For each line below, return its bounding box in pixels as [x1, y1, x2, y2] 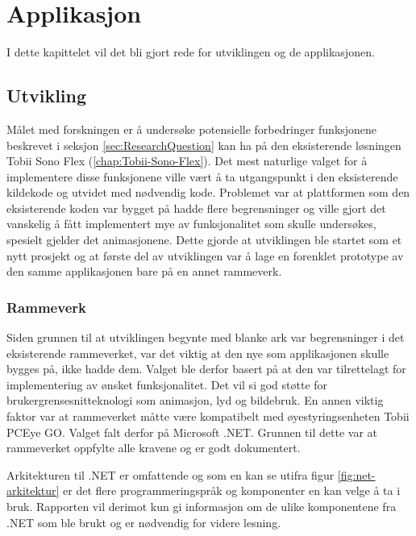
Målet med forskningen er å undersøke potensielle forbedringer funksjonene [6, 120, 377, 137]
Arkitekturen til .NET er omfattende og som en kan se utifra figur [6, 466, 335, 483]
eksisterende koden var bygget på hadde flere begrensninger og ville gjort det [6, 199, 386, 216]
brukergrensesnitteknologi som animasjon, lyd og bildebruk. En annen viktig [6, 392, 384, 409]
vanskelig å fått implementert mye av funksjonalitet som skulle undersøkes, [6, 215, 376, 232]
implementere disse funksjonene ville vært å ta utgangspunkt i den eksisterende [6, 168, 398, 185]
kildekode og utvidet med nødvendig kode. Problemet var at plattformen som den [6, 184, 410, 201]
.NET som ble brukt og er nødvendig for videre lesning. [6, 513, 281, 530]
